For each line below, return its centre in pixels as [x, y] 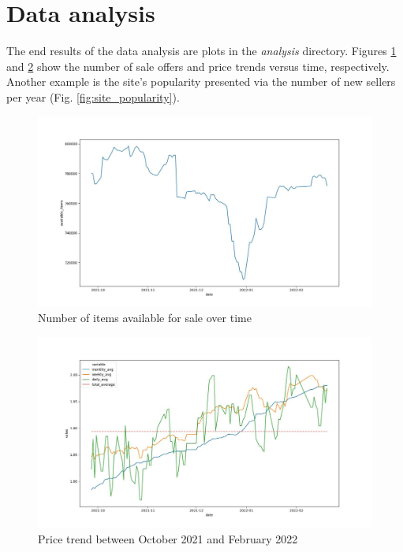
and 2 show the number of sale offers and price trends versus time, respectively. [198, 66]
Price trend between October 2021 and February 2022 [168, 538]
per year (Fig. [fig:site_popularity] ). [93, 96]
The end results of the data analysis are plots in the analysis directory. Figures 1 [201, 51]
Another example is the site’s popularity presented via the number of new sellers [201, 82]
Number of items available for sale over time [145, 318]
